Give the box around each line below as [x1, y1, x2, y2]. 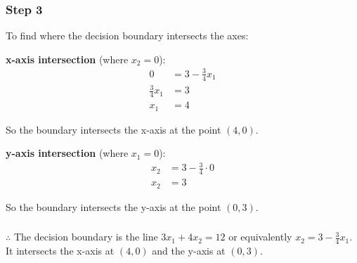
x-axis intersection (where [6, 51, 129, 66]
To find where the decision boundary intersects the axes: [6, 28, 249, 43]
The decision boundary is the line [13, 229, 158, 244]
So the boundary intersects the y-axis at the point [6, 199, 221, 214]
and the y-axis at [152, 243, 226, 258]
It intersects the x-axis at [6, 243, 115, 258]
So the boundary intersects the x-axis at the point [6, 122, 221, 136]
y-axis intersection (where [6, 146, 129, 160]
